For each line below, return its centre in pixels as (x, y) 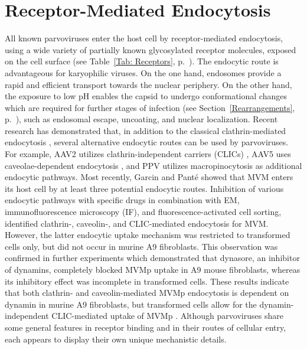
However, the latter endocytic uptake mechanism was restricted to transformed (148, 235)
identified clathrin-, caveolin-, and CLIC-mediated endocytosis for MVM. (137, 223)
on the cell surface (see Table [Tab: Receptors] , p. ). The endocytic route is (142, 61)
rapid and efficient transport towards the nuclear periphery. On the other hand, (148, 84)
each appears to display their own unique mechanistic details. (116, 339)
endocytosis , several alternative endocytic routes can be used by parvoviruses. (147, 142)
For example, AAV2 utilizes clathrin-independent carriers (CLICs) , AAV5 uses (148, 154)
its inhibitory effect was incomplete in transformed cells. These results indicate (147, 281)
